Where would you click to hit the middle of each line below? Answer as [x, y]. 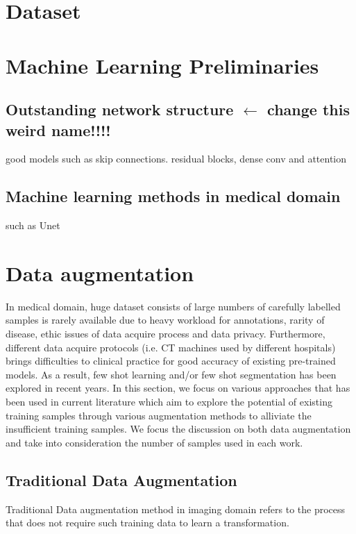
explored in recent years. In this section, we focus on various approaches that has [178, 388]
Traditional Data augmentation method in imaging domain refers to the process [176, 509]
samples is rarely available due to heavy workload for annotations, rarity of [165, 320]
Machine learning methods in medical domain [173, 196]
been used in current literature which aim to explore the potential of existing [169, 402]
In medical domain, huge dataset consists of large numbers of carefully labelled [173, 306]
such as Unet [33, 225]
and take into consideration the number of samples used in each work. [154, 442]
